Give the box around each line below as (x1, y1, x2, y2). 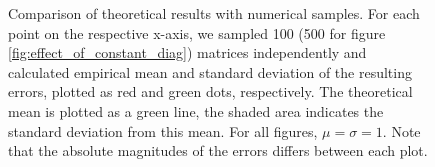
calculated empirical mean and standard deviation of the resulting (8, 61, 412, 82)
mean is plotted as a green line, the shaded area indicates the (8, 100, 384, 121)
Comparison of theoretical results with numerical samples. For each (8, 3, 420, 23)
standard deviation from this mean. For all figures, (8, 120, 318, 141)
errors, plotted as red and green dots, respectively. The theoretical (8, 81, 413, 102)
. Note (382, 120, 421, 141)
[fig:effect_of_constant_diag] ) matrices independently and (8, 42, 367, 63)
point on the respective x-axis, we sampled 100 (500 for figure (8, 22, 386, 43)
